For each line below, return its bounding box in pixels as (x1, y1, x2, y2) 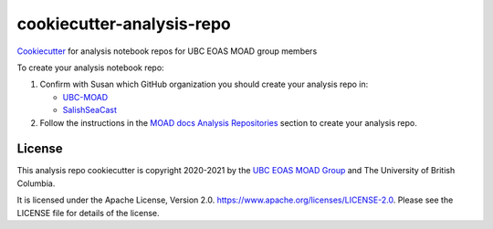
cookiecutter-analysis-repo (16, 14, 232, 34)
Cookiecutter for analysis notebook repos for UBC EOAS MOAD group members (16, 46, 318, 57)
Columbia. (16, 178, 56, 189)
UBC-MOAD (62, 91, 109, 102)
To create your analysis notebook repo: (16, 62, 164, 73)
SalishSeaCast (62, 105, 118, 116)
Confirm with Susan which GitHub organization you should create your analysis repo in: (39, 78, 369, 90)
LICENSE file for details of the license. (16, 207, 160, 218)
